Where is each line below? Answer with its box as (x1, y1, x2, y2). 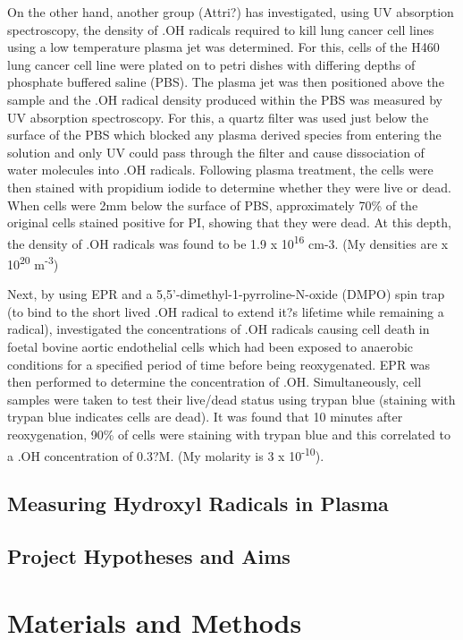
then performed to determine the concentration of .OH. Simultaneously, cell (7, 372, 422, 391)
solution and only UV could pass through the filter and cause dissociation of (7, 142, 425, 161)
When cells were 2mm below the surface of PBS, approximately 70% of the (7, 195, 418, 214)
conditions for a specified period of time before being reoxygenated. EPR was (7, 354, 431, 373)
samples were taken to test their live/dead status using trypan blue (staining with (7, 389, 456, 408)
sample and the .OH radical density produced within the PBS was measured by (7, 90, 442, 108)
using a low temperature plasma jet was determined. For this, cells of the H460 (7, 38, 440, 56)
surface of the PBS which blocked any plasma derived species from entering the (7, 125, 442, 144)
